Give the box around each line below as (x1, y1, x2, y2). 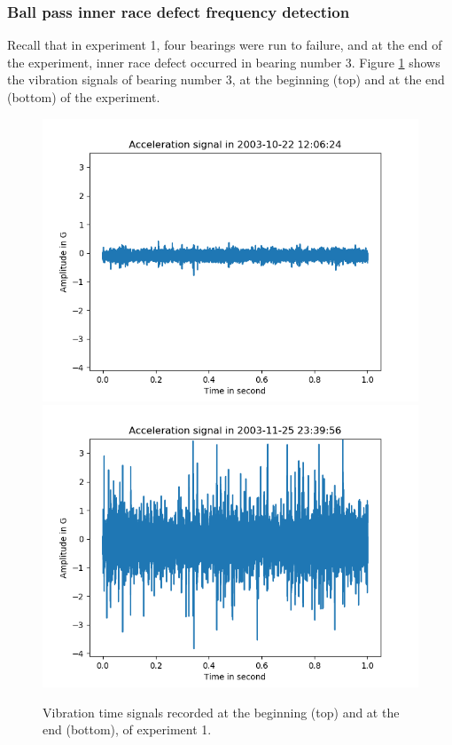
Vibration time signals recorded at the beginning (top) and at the (43, 702, 400, 721)
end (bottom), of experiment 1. (43, 720, 212, 739)
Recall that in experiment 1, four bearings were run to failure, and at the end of (7, 36, 442, 54)
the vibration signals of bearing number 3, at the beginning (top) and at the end (7, 70, 445, 89)
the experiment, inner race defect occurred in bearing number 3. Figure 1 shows (7, 52, 440, 71)
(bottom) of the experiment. (7, 88, 160, 106)
